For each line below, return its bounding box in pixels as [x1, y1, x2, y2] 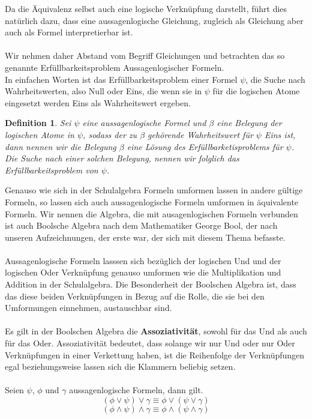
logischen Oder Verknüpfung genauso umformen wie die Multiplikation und [5, 266, 281, 279]
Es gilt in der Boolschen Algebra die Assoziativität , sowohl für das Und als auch [5, 325, 307, 337]
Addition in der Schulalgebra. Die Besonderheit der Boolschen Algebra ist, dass [5, 278, 296, 291]
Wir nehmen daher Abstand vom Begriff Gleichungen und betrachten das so [5, 49, 285, 62]
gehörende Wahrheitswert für [148, 128, 253, 140]
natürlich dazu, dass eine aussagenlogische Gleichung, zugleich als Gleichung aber [5, 14, 304, 26]
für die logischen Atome [212, 85, 300, 97]
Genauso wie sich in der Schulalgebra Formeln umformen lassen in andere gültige [5, 184, 303, 196]
